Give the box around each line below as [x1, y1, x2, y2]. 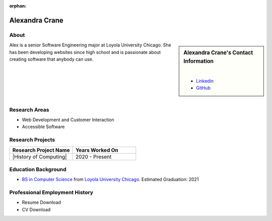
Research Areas [9, 106, 49, 113]
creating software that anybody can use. [9, 56, 94, 62]
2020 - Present [76, 153, 112, 160]
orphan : [9, 3, 27, 9]
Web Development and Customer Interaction [22, 117, 114, 123]
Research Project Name [12, 146, 70, 153]
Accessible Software [22, 124, 65, 130]
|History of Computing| [12, 153, 67, 160]
